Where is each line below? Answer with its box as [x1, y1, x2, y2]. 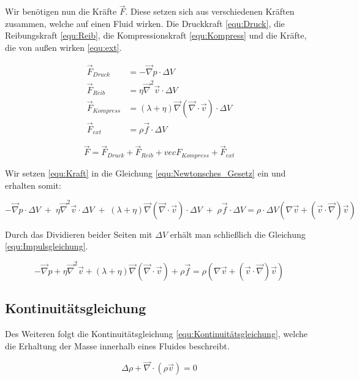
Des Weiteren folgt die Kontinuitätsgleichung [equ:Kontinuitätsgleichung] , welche [5, 327, 308, 340]
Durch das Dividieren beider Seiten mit [5, 227, 153, 240]
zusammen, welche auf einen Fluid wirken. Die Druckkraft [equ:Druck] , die [5, 17, 285, 29]
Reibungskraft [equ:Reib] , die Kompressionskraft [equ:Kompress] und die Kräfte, [5, 29, 307, 42]
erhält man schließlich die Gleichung [170, 227, 306, 240]
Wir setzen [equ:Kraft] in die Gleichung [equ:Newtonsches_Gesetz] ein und [5, 166, 286, 179]
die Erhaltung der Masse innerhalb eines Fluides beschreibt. [5, 339, 230, 352]
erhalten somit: [5, 178, 61, 191]
